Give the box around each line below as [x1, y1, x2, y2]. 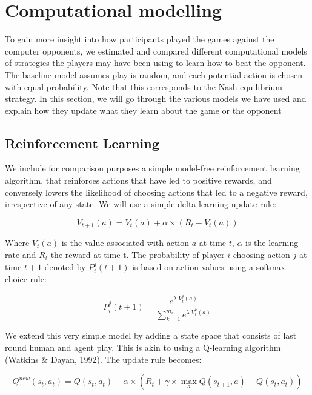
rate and [5, 248, 36, 261]
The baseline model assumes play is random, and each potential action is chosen [5, 68, 302, 81]
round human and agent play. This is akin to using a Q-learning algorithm [5, 341, 281, 353]
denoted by [44, 260, 86, 273]
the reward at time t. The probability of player [50, 248, 225, 261]
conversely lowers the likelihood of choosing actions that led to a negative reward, [5, 185, 308, 198]
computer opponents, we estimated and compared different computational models [5, 44, 307, 57]
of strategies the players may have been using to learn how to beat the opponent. [5, 56, 306, 69]
